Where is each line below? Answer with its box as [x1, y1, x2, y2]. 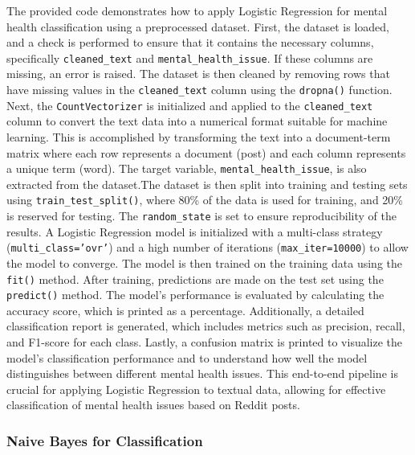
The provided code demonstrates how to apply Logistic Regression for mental [6, 2, 388, 18]
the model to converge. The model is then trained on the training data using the [6, 254, 402, 271]
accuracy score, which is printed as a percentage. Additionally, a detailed [6, 301, 364, 318]
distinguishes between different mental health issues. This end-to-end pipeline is [6, 365, 398, 382]
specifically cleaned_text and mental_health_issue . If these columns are [6, 49, 373, 66]
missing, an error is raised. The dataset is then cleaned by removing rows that [6, 65, 390, 82]
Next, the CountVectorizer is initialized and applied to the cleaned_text [6, 96, 373, 113]
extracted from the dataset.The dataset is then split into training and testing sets [6, 175, 408, 192]
